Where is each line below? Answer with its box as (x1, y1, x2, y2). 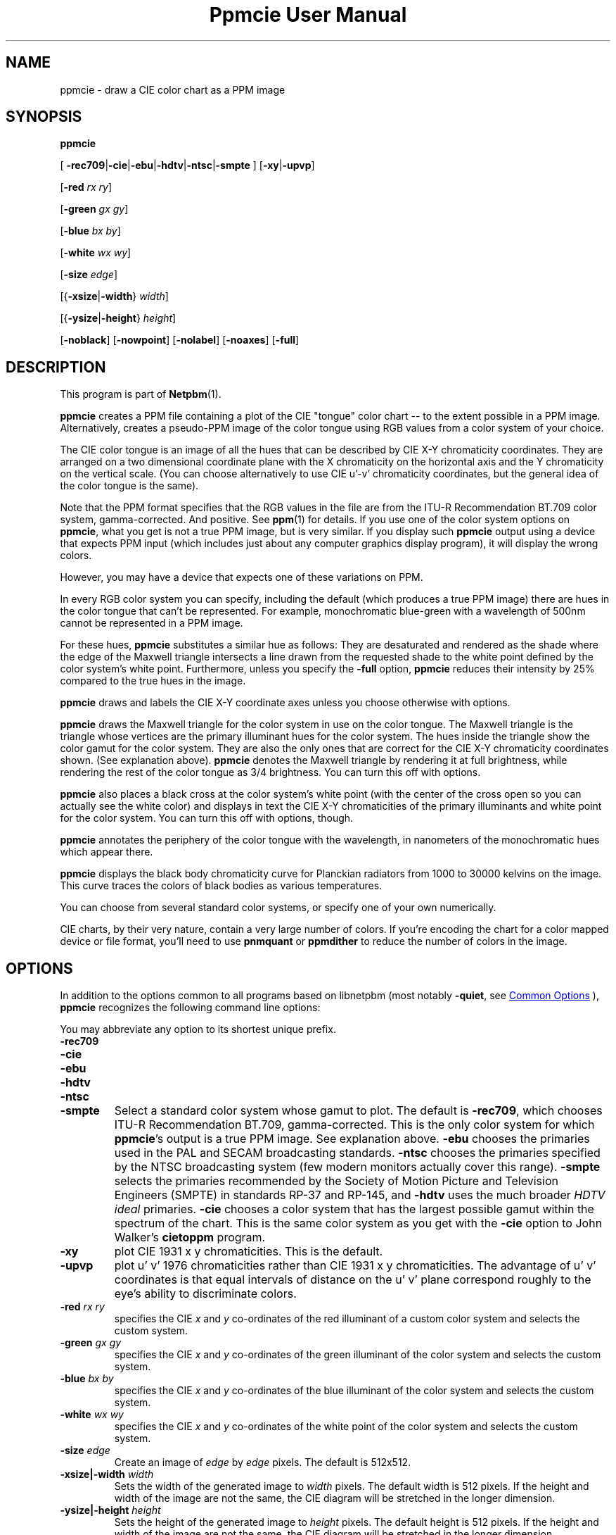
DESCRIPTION (6, 358, 106, 376)
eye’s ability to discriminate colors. (114, 1286, 297, 1301)
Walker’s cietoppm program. (114, 1230, 266, 1245)
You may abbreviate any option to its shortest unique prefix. (60, 1023, 336, 1036)
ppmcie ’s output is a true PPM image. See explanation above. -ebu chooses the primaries (114, 1132, 590, 1146)
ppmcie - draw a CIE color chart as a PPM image (60, 83, 285, 96)
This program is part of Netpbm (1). (60, 388, 222, 401)
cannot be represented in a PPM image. (60, 617, 243, 629)
